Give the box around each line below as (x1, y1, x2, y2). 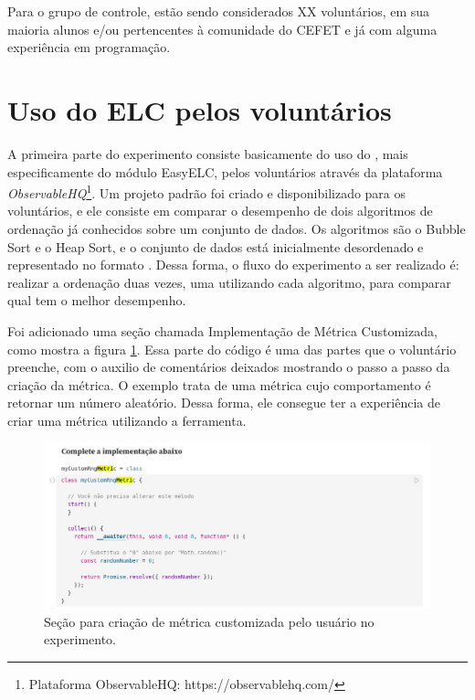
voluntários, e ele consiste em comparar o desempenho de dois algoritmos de (7, 201, 433, 220)
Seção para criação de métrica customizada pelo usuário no (44, 611, 375, 631)
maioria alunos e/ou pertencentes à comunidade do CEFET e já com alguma (7, 19, 438, 38)
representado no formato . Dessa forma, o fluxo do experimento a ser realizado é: (7, 255, 459, 274)
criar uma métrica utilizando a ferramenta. (7, 410, 247, 430)
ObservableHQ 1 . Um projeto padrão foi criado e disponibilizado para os (7, 181, 406, 202)
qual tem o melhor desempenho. (7, 291, 186, 310)
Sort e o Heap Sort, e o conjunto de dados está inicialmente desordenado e (7, 237, 424, 256)
